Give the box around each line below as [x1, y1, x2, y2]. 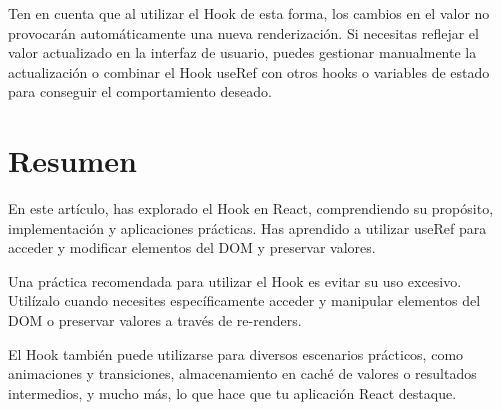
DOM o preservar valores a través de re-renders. [8, 310, 302, 331]
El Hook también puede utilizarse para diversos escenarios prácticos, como [8, 343, 464, 364]
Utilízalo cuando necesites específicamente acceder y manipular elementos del [8, 290, 481, 311]
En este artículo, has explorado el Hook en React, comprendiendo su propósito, [8, 198, 494, 219]
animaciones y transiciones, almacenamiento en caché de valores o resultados [8, 363, 477, 384]
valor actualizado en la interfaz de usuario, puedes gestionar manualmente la [8, 42, 477, 63]
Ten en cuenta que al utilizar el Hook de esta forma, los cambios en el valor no [8, 3, 490, 23]
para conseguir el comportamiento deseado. [8, 81, 272, 102]
